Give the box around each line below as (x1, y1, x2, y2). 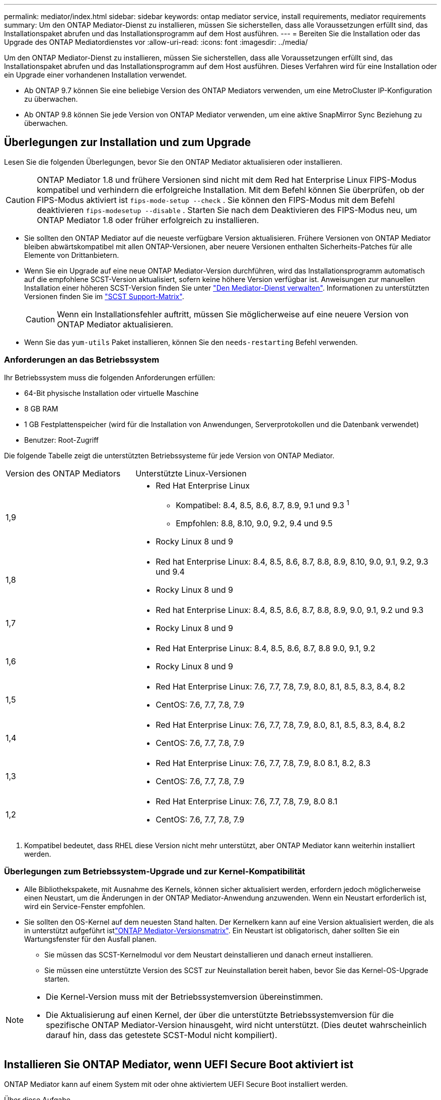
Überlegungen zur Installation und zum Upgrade (4, 136, 251, 149)
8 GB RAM (24, 404, 58, 413)
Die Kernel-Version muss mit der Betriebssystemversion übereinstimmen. (46, 991, 323, 1002)
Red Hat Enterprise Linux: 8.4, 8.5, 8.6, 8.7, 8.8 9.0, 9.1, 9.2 (156, 643, 376, 653)
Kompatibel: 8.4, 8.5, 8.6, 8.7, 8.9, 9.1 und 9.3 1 (176, 498, 349, 510)
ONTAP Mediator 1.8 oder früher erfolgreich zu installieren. (37, 215, 259, 225)
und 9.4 (156, 566, 185, 577)
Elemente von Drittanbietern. (24, 250, 119, 259)
